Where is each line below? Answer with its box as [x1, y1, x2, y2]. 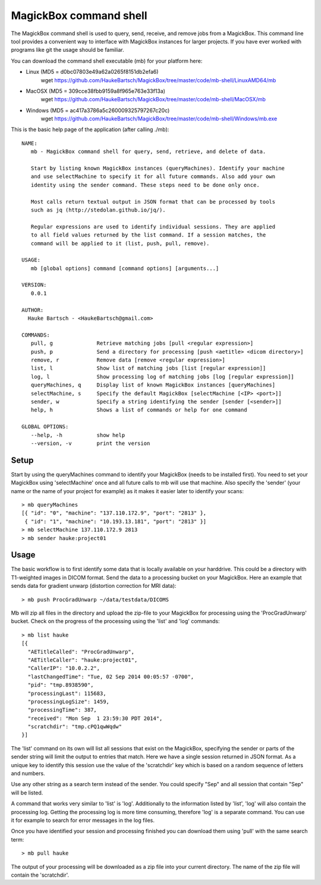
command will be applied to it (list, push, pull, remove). [30, 240, 210, 247]
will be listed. [11, 789, 43, 796]
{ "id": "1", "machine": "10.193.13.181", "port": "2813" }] [24, 518, 207, 525]
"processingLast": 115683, [27, 690, 106, 697]
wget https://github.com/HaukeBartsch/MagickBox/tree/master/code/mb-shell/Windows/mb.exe [40, 115, 278, 122]
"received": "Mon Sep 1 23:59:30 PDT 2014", [27, 715, 163, 722]
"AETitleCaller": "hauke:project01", [27, 656, 138, 663]
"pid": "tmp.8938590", [27, 682, 94, 688]
